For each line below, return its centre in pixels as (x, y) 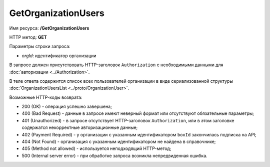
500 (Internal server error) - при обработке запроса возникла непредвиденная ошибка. (114, 155)
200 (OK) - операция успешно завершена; (67, 107)
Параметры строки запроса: (40, 46)
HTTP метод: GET (28, 37)
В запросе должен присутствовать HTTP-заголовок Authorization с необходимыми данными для (116, 65)
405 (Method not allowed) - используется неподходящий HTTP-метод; (96, 148)
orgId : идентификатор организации (59, 56)
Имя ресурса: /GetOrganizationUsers (49, 28)
